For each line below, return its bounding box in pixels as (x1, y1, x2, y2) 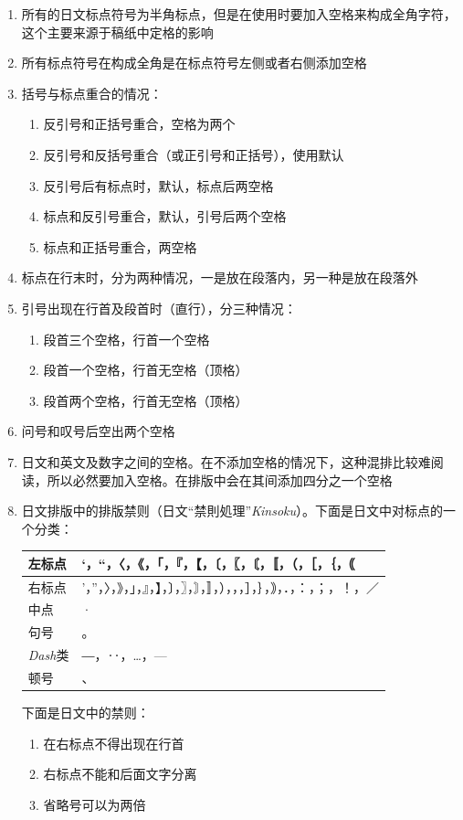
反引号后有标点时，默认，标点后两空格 (43, 176, 274, 195)
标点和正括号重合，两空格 (43, 237, 197, 256)
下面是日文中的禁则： (21, 703, 150, 722)
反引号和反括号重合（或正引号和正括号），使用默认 (43, 144, 344, 164)
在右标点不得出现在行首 (43, 733, 184, 752)
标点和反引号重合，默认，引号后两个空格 (43, 207, 287, 226)
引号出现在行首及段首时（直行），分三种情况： (21, 298, 297, 317)
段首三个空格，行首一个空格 (43, 329, 210, 348)
